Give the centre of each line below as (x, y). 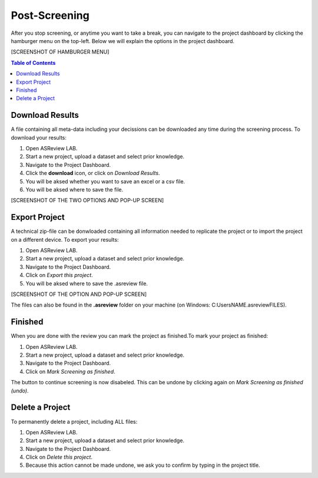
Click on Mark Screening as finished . (70, 371)
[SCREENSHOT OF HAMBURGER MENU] (60, 52)
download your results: (39, 137)
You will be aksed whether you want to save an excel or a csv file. (105, 181)
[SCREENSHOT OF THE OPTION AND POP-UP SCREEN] (79, 294)
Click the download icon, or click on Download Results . (93, 173)
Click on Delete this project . (59, 457)
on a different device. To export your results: (65, 239)
